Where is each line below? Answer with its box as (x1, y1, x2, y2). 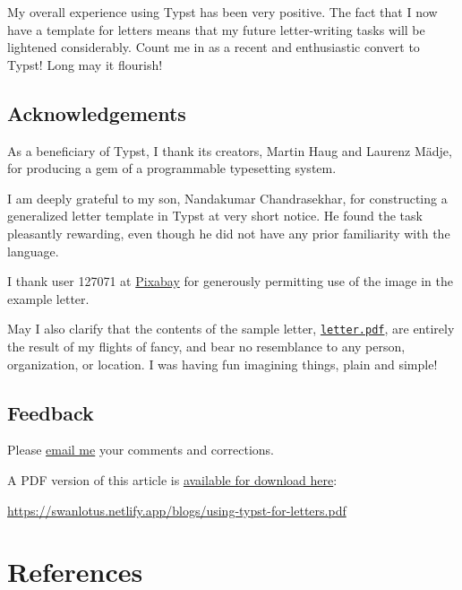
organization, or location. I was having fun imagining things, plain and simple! (7, 354, 438, 373)
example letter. (7, 289, 90, 308)
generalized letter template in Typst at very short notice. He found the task (7, 206, 423, 225)
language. (7, 241, 59, 260)
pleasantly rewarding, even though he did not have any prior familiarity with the (7, 223, 450, 242)
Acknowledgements (7, 99, 186, 126)
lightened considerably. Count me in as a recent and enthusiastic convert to (7, 38, 420, 56)
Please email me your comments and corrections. (7, 440, 275, 459)
